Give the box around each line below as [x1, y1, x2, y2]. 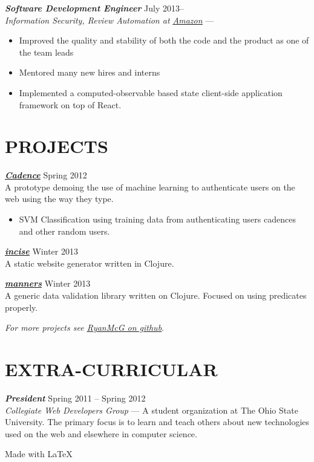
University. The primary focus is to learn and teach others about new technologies [5, 415, 310, 428]
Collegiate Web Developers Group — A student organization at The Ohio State [5, 403, 298, 416]
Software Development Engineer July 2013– [5, 2, 185, 14]
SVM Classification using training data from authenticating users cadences [19, 213, 296, 226]
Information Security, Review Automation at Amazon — [5, 13, 214, 26]
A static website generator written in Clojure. [5, 256, 174, 269]
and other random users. [19, 224, 110, 237]
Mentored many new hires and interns [19, 66, 160, 79]
